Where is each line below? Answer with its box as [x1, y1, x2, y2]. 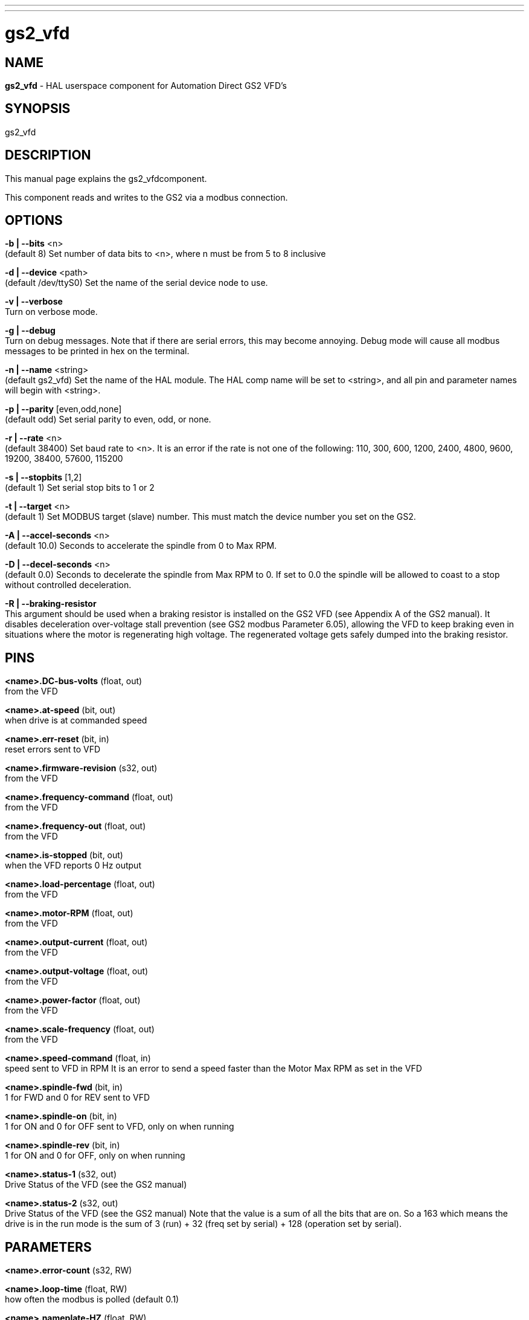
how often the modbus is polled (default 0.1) [5, 1294, 179, 1305]
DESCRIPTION [5, 147, 91, 163]
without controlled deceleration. [5, 580, 132, 590]
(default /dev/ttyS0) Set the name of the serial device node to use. [5, 277, 268, 288]
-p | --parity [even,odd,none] [5, 404, 122, 415]
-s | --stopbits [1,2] [5, 472, 82, 483]
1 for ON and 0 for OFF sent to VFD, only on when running [5, 1121, 234, 1132]
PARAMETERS [5, 1239, 92, 1255]
